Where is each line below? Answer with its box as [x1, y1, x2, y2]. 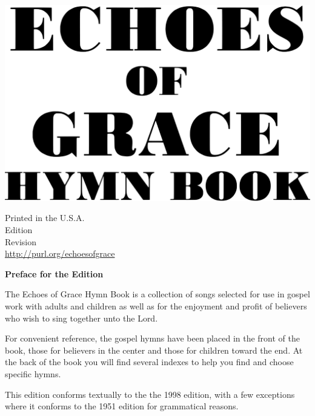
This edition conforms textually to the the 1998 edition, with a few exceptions [5, 388, 295, 400]
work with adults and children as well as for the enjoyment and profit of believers [5, 300, 307, 312]
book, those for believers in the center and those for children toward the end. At [5, 343, 303, 356]
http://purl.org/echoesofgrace [5, 247, 115, 260]
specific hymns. [5, 367, 61, 380]
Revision [5, 235, 36, 248]
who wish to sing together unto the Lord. [5, 311, 158, 324]
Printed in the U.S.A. [5, 211, 85, 224]
